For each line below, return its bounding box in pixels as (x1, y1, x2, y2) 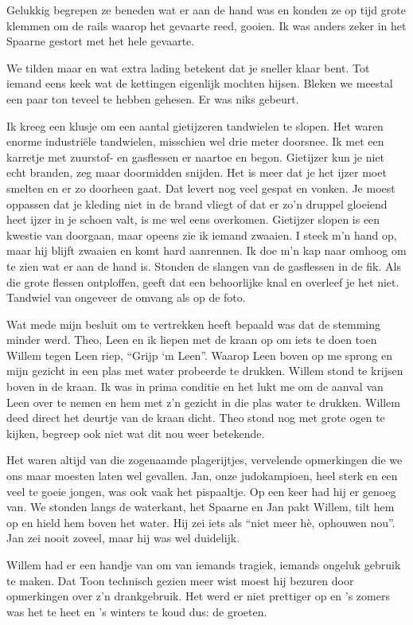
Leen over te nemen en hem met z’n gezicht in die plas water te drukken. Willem (6, 393, 400, 410)
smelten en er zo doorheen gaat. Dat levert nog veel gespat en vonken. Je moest (6, 179, 395, 196)
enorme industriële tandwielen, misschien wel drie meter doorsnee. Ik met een (6, 133, 384, 150)
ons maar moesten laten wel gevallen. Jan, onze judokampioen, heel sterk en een (6, 467, 398, 484)
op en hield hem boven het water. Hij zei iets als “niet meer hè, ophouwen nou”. (6, 514, 395, 530)
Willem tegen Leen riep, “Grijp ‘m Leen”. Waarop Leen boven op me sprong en (6, 346, 393, 363)
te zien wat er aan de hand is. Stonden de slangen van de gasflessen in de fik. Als (6, 257, 401, 274)
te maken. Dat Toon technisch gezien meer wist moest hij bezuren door (6, 572, 354, 588)
